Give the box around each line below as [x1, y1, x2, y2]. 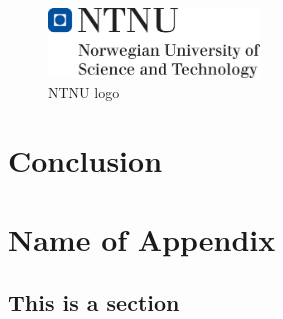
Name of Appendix [8, 218, 276, 259]
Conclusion [8, 140, 163, 181]
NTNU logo [48, 81, 120, 102]
